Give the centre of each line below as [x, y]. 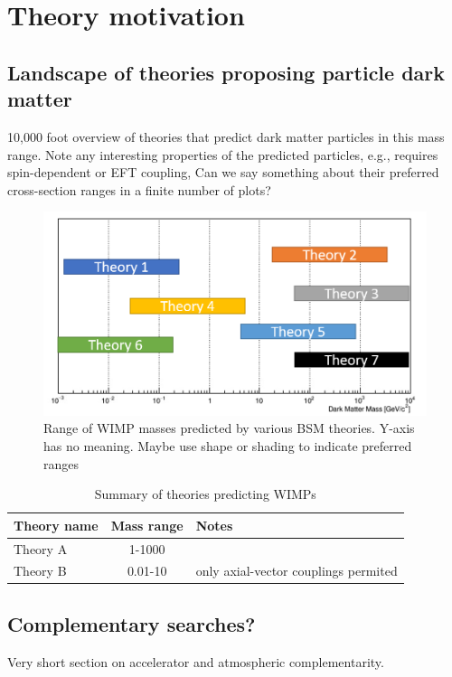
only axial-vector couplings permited [297, 571]
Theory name [56, 525]
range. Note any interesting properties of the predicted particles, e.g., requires [223, 154]
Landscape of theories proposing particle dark [226, 72]
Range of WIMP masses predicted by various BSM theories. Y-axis [229, 428]
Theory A [41, 548]
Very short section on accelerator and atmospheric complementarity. [196, 661]
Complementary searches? [132, 623]
